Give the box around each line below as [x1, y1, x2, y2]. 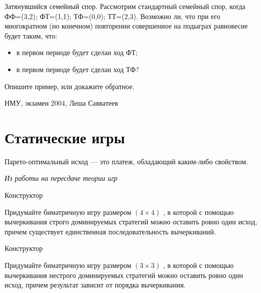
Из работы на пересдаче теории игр [5, 173, 117, 183]
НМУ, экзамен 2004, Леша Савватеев [5, 98, 118, 108]
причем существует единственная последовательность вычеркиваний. [5, 226, 216, 236]
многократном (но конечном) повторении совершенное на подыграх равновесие [5, 21, 248, 31]
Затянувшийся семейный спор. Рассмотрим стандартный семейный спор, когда [5, 1, 245, 11]
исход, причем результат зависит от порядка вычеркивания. [5, 279, 186, 290]
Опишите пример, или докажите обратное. [5, 81, 135, 91]
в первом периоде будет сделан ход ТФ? [16, 64, 139, 74]
